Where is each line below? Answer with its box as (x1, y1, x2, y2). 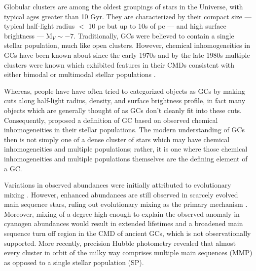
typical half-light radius (4, 21, 75, 31)
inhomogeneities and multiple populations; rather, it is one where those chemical (4, 144, 248, 154)
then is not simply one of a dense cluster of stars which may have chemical (4, 134, 230, 144)
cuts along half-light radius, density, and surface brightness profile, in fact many (4, 95, 246, 106)
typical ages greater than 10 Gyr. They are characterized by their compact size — (4, 11, 252, 21)
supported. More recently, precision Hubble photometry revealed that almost (4, 237, 236, 248)
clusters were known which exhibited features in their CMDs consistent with (4, 59, 235, 70)
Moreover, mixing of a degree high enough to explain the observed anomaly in (4, 208, 240, 219)
